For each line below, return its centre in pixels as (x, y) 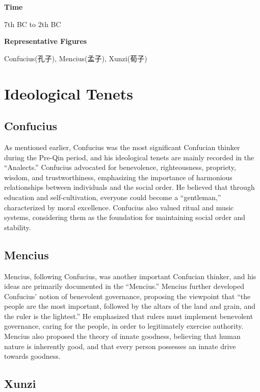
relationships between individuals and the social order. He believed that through (129, 187)
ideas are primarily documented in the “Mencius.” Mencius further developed (124, 286)
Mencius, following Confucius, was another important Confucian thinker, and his (130, 276)
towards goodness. (32, 356)
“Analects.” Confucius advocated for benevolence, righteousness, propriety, (120, 167)
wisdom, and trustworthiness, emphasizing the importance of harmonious (118, 177)
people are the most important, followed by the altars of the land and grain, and (130, 306)
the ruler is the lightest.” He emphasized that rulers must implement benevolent (129, 316)
